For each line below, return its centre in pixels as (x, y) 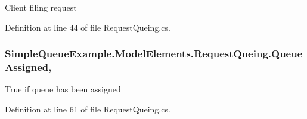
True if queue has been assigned (63, 89)
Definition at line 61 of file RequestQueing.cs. (88, 109)
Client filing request (41, 7)
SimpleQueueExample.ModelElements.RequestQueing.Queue (154, 54)
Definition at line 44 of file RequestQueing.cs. (88, 27)
